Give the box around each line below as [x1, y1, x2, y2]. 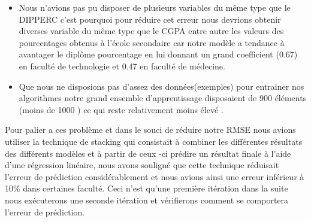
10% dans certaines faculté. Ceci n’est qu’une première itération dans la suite [5, 182, 288, 194]
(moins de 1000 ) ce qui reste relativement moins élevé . [19, 103, 224, 115]
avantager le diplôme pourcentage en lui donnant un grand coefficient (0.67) [19, 48, 298, 60]
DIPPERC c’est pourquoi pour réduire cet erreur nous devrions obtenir [19, 13, 281, 25]
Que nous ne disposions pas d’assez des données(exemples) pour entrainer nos [19, 80, 304, 92]
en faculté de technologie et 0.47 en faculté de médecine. [19, 59, 225, 72]
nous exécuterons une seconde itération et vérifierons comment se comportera [5, 193, 289, 206]
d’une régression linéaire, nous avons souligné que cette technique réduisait [5, 159, 279, 171]
